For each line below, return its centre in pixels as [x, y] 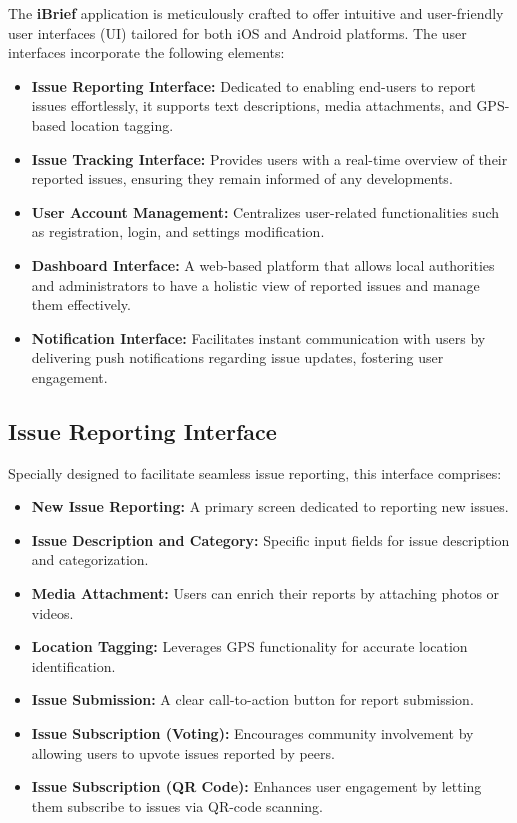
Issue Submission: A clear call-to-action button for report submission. [252, 699]
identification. [73, 665]
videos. [52, 612]
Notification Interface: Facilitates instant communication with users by [258, 337]
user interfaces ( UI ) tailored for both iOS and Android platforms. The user [237, 32]
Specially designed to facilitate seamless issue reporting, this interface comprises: [255, 472]
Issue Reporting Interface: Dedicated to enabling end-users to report [253, 85]
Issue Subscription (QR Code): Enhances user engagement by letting [256, 786]
